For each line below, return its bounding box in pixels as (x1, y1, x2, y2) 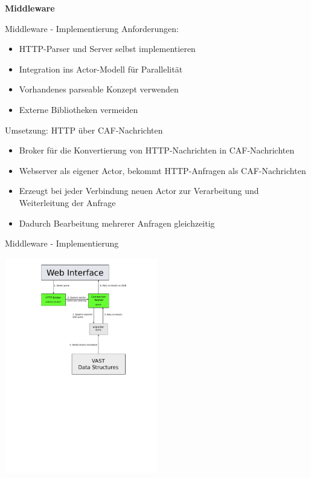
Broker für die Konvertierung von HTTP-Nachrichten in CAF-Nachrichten (19, 144, 295, 157)
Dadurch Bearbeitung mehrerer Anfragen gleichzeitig (19, 216, 215, 229)
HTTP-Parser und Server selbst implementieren (19, 42, 196, 55)
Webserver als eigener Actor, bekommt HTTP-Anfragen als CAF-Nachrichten (19, 164, 306, 176)
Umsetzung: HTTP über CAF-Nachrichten (5, 123, 163, 136)
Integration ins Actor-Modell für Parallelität (19, 62, 183, 75)
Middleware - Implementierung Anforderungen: (5, 22, 179, 34)
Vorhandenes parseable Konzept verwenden (19, 83, 179, 95)
